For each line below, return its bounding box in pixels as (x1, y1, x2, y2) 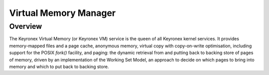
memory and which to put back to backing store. (9, 64, 109, 70)
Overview (9, 22, 42, 31)
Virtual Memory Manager (9, 7, 116, 18)
